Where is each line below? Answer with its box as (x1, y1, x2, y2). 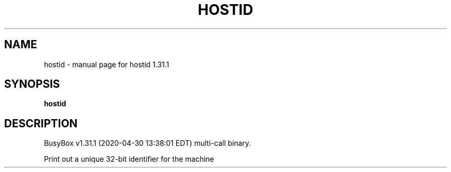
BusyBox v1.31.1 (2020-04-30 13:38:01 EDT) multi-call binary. (44, 139, 251, 148)
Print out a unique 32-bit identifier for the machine (44, 155, 214, 164)
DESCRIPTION (4, 117, 78, 130)
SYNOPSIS (4, 78, 60, 91)
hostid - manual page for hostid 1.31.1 (44, 60, 169, 69)
